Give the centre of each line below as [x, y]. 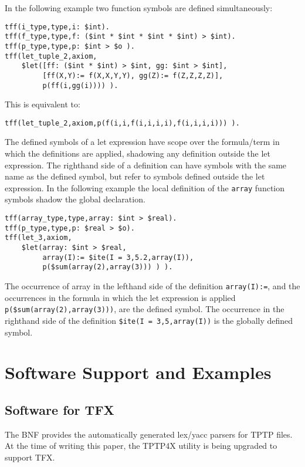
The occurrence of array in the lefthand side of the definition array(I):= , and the [152, 286]
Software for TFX [60, 409]
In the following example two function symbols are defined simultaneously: [139, 8]
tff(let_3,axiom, [38, 238]
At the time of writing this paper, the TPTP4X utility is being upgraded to [141, 446]
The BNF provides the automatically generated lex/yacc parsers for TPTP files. [149, 434]
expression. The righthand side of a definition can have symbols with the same [146, 165]
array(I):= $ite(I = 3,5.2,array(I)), [118, 257]
